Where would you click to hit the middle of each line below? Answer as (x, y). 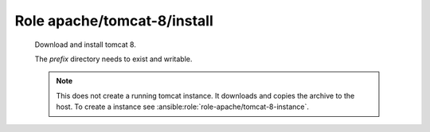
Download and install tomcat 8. (86, 45)
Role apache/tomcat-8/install (114, 21)
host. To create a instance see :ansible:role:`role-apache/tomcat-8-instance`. (183, 107)
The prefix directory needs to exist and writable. (113, 59)
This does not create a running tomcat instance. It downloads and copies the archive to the (205, 95)
